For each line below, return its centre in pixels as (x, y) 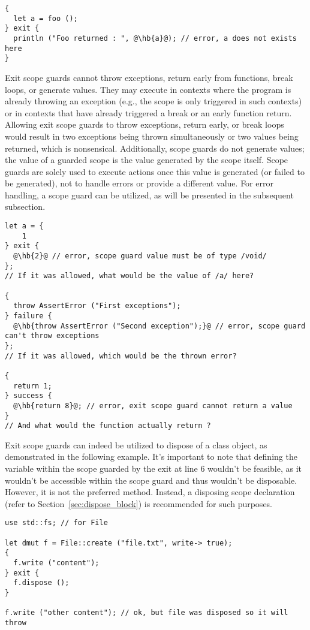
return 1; (33, 386)
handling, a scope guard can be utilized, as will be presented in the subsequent (149, 195)
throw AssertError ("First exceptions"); (97, 306)
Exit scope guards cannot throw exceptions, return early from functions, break (149, 77)
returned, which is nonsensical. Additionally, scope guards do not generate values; (155, 148)
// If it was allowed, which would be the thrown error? (121, 356)
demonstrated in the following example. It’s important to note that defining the (151, 456)
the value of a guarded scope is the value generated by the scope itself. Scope (147, 160)
